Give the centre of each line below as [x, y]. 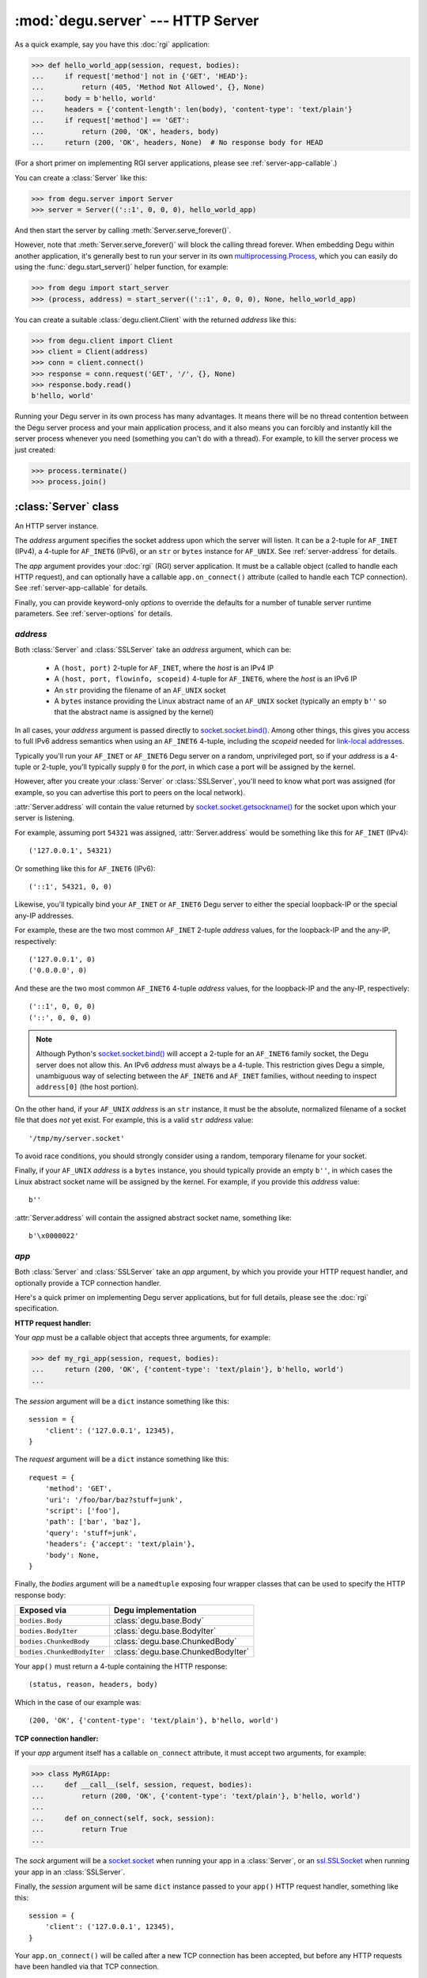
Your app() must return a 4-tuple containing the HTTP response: [121, 1666]
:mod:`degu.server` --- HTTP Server [137, 21]
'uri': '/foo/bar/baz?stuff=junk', [114, 1500]
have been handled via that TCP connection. [87, 1967]
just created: [35, 449]
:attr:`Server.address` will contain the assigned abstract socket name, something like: [153, 1218]
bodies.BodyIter [49, 1631]
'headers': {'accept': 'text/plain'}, [120, 1544]
